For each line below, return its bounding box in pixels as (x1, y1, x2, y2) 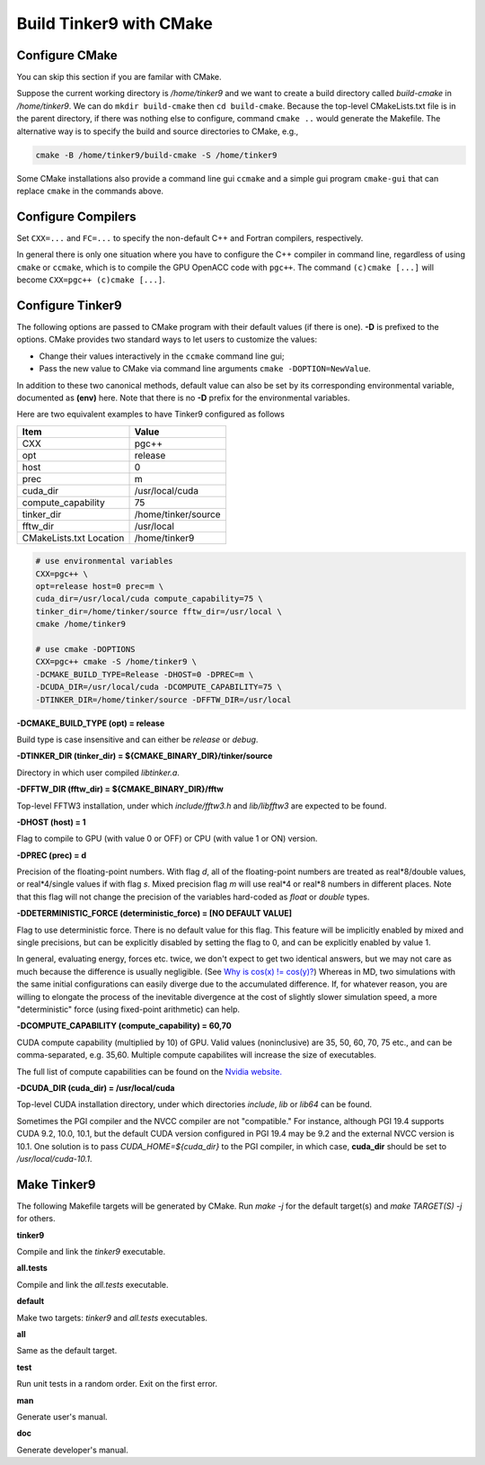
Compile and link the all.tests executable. (16, 1279, 169, 1290)
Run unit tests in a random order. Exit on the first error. (16, 1379, 218, 1389)
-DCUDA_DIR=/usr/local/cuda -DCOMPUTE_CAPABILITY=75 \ (35, 682, 282, 692)
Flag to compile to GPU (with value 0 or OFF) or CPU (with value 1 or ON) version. (16, 833, 318, 844)
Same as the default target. (16, 1345, 118, 1356)
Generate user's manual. (16, 1411, 108, 1422)
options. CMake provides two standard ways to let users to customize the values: (16, 334, 318, 345)
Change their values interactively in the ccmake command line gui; (39, 351, 285, 362)
